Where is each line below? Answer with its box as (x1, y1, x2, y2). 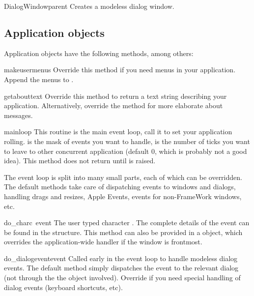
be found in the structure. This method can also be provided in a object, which (4, 227, 243, 237)
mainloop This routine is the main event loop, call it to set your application (4, 126, 232, 137)
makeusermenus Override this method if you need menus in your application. (4, 64, 236, 75)
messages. (4, 110, 33, 120)
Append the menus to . (4, 74, 74, 84)
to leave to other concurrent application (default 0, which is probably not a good (4, 146, 247, 156)
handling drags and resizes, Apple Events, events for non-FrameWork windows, (4, 191, 242, 201)
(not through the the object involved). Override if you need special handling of (4, 272, 241, 283)
